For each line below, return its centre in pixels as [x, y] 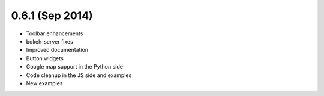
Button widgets [45, 58]
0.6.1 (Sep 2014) [52, 16]
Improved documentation [57, 50]
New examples [44, 83]
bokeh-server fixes [49, 41]
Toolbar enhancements [55, 33]
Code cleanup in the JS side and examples [79, 75]
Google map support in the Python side [74, 67]
